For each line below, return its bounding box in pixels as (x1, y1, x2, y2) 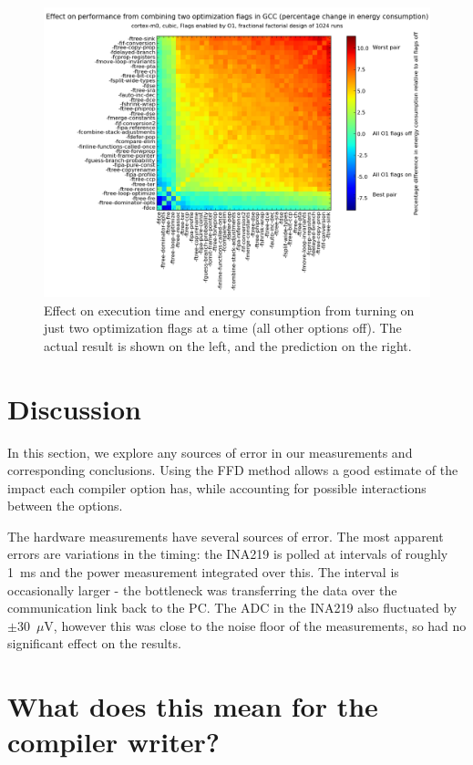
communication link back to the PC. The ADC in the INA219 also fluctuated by (7, 598, 458, 617)
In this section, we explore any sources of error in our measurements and (7, 442, 413, 461)
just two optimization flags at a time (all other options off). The (44, 318, 402, 337)
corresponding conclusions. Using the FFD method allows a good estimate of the (7, 460, 458, 480)
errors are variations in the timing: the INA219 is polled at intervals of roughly (7, 544, 448, 563)
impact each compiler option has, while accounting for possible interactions (7, 478, 427, 497)
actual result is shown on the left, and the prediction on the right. (44, 336, 412, 355)
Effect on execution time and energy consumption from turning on (44, 300, 415, 319)
